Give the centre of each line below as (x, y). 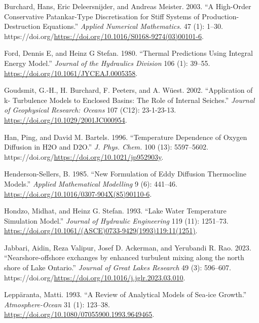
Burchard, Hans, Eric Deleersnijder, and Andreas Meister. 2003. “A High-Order (128, 6)
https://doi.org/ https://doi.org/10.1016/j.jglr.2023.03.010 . (95, 277)
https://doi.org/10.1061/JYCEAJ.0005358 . (71, 73)
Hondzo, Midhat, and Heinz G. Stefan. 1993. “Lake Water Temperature (115, 211)
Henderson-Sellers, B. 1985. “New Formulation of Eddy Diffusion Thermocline (125, 174)
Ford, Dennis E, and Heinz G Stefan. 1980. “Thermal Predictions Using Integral (128, 53)
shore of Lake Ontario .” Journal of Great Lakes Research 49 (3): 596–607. (118, 267)
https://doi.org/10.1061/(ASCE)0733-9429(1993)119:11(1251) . (101, 230)
